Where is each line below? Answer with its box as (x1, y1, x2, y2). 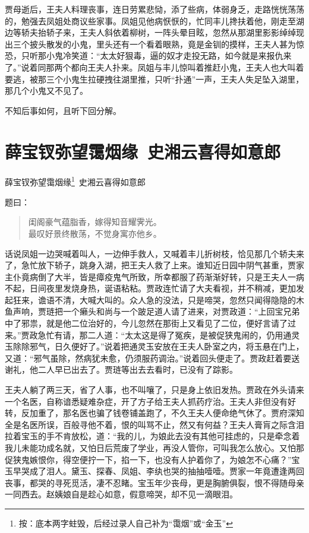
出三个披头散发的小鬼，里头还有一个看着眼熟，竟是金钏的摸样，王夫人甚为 (5, 37, 296, 50)
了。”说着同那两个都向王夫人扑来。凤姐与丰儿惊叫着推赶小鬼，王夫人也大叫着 (5, 61, 304, 73)
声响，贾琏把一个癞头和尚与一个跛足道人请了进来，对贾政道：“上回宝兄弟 (12, 305, 300, 318)
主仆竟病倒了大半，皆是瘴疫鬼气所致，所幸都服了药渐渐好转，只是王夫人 (5, 270, 288, 283)
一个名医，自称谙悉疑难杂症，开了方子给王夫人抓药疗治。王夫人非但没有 (5, 395, 288, 407)
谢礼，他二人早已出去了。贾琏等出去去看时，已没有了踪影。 (5, 363, 238, 376)
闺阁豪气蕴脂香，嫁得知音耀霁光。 (28, 215, 162, 228)
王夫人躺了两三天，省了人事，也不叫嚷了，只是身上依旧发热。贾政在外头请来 (5, 383, 304, 396)
